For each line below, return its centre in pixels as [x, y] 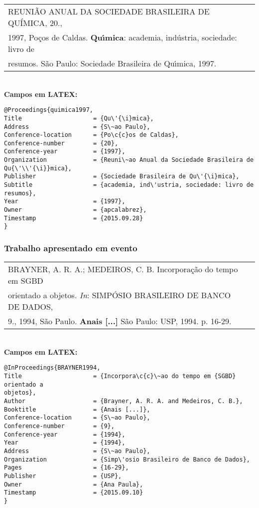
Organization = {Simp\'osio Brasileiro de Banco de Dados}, [127, 459]
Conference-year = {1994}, [65, 434]
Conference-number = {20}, [61, 143]
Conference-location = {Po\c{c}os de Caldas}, [91, 135]
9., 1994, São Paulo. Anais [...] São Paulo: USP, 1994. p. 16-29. [120, 321]
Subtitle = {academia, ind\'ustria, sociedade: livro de [129, 185]
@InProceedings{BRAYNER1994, [52, 368]
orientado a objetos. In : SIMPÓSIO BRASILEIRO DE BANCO [120, 295]
